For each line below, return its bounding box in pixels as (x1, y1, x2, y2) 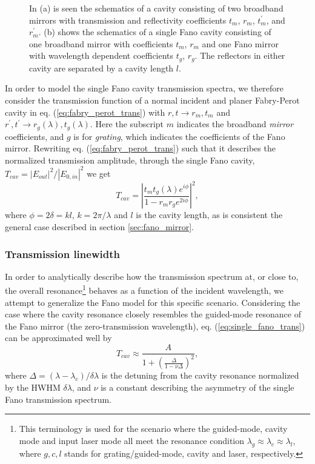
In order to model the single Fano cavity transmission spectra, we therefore (5, 82, 284, 94)
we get (87, 167, 111, 179)
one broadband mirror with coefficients (29, 37, 173, 50)
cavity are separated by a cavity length (29, 61, 174, 74)
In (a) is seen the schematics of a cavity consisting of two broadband (29, 2, 283, 14)
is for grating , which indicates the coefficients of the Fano (73, 130, 285, 142)
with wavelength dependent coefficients (29, 49, 174, 62)
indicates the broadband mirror (176, 118, 294, 130)
